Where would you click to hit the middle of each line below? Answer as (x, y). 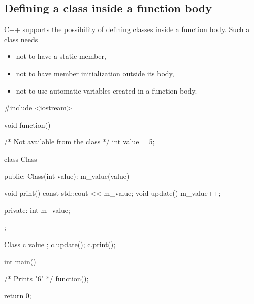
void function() (27, 124)
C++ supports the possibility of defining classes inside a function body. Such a (127, 29)
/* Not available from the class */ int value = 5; (80, 142)
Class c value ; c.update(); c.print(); (60, 244)
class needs (21, 39)
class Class (21, 158)
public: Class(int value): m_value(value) (67, 176)
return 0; (18, 295)
